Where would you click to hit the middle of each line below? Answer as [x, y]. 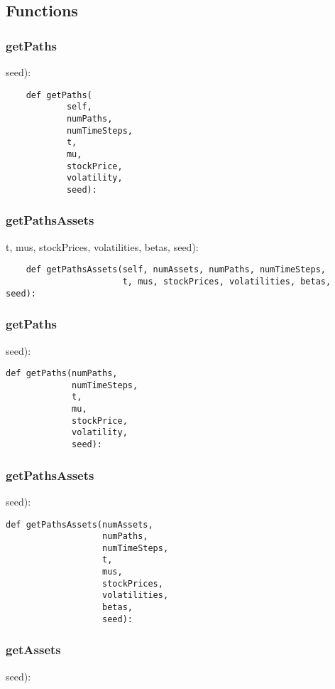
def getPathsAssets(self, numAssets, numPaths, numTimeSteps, [176, 270]
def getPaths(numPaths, [62, 374]
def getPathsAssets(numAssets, [79, 524]
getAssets [33, 650]
